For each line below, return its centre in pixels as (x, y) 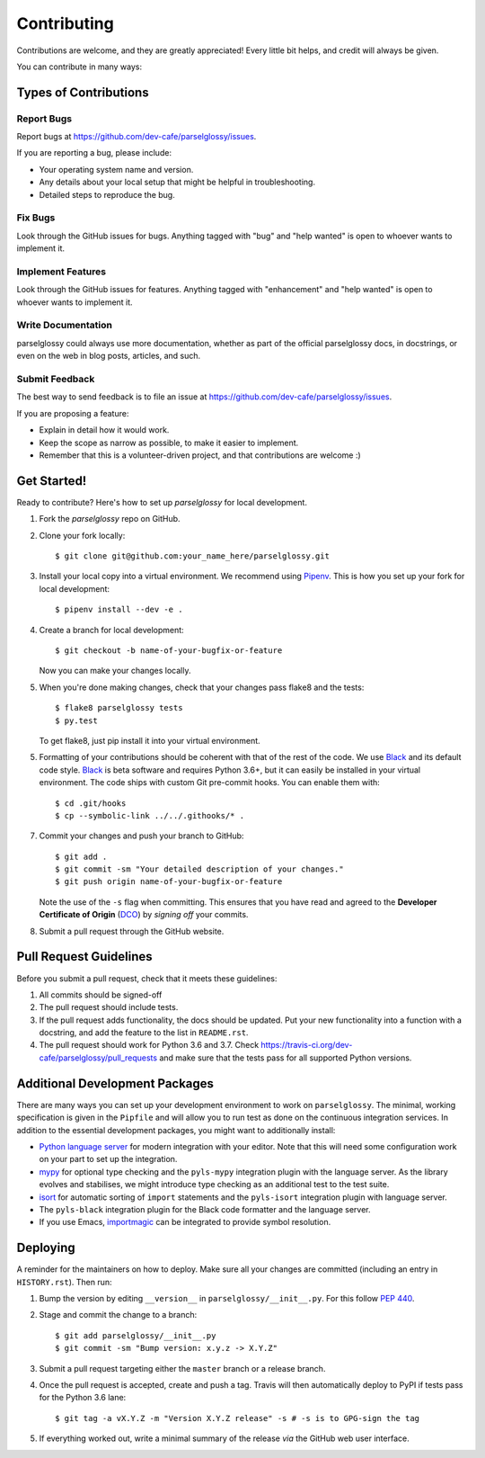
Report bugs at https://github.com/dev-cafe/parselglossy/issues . (137, 137)
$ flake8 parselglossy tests (119, 708)
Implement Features (62, 272)
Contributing (65, 23)
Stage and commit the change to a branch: (118, 1315)
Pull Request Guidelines (84, 957)
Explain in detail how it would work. (104, 430)
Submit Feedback (56, 380)
